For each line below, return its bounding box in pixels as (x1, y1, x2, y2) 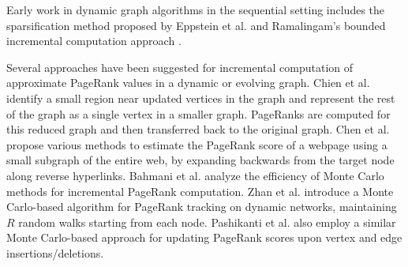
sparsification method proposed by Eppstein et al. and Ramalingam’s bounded (6, 17, 386, 33)
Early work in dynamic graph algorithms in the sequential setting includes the (6, 2, 385, 17)
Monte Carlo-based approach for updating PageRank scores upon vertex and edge (6, 229, 402, 246)
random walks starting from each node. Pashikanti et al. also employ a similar (18, 213, 396, 230)
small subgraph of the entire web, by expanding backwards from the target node (6, 152, 395, 168)
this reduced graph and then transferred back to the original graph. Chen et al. (6, 121, 390, 137)
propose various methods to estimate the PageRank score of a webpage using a (6, 136, 387, 152)
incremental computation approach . (6, 32, 182, 49)
